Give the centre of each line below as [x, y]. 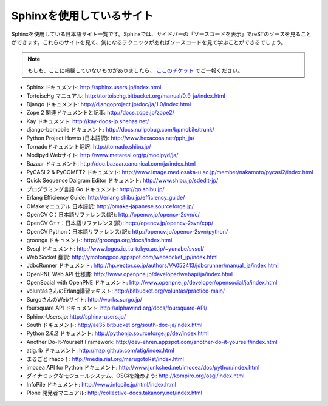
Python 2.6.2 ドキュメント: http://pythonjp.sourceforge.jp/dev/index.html [118, 333]
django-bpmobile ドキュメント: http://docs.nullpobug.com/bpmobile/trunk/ [121, 130]
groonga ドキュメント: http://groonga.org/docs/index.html [99, 240]
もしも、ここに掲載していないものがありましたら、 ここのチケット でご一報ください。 [135, 70]
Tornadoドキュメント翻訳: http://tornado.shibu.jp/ [89, 146]
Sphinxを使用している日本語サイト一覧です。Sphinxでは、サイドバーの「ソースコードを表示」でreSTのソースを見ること [162, 34]
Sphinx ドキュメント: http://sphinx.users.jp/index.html [94, 87]
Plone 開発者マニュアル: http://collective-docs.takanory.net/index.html [114, 393]
